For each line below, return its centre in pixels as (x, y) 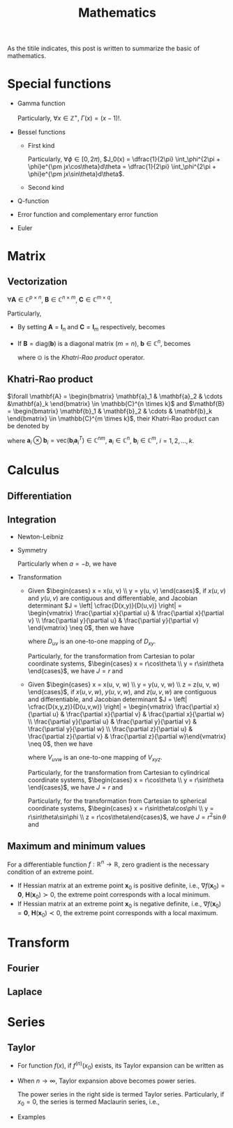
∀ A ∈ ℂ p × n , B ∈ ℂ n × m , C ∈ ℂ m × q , (60, 299)
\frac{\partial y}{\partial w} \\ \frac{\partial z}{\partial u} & (110, 729)
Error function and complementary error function (88, 214)
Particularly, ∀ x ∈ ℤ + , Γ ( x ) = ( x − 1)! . (69, 118)
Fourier (23, 969)
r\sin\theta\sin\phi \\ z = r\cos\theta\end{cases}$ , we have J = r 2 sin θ (127, 816)
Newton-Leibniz (40, 536)
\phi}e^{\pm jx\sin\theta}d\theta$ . (76, 174)
